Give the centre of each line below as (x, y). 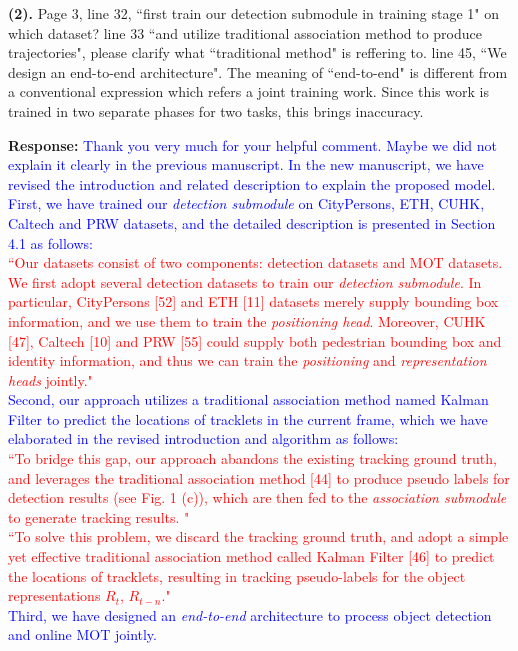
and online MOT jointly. (82, 634)
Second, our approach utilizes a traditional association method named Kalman (248, 399)
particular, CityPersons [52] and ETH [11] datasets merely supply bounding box (253, 301)
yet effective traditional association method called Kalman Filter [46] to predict (251, 556)
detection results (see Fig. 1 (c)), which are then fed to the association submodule (257, 497)
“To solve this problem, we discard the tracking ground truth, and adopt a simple (258, 536)
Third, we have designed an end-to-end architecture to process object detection (250, 614)
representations (54, 595)
